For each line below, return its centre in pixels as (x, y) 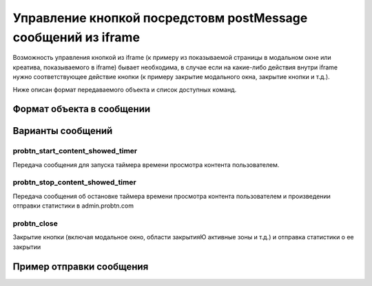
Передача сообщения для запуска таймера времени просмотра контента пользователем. (146, 164)
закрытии (27, 247)
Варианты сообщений (63, 131)
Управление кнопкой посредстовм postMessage (160, 18)
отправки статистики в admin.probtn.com (73, 206)
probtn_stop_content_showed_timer (75, 182)
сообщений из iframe (76, 37)
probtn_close (35, 223)
